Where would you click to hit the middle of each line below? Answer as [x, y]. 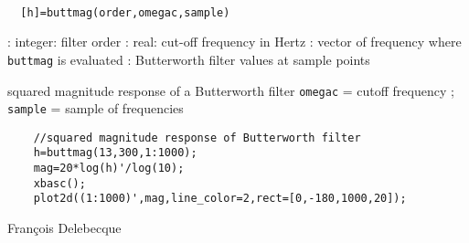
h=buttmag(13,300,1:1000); [115, 153]
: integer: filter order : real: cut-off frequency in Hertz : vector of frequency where [234, 42]
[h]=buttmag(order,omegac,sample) [125, 12]
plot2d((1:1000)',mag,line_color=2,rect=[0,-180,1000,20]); [220, 199]
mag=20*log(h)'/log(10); [109, 169]
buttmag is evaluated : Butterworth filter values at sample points [189, 59]
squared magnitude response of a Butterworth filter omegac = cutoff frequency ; [231, 90]
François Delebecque [64, 228]
